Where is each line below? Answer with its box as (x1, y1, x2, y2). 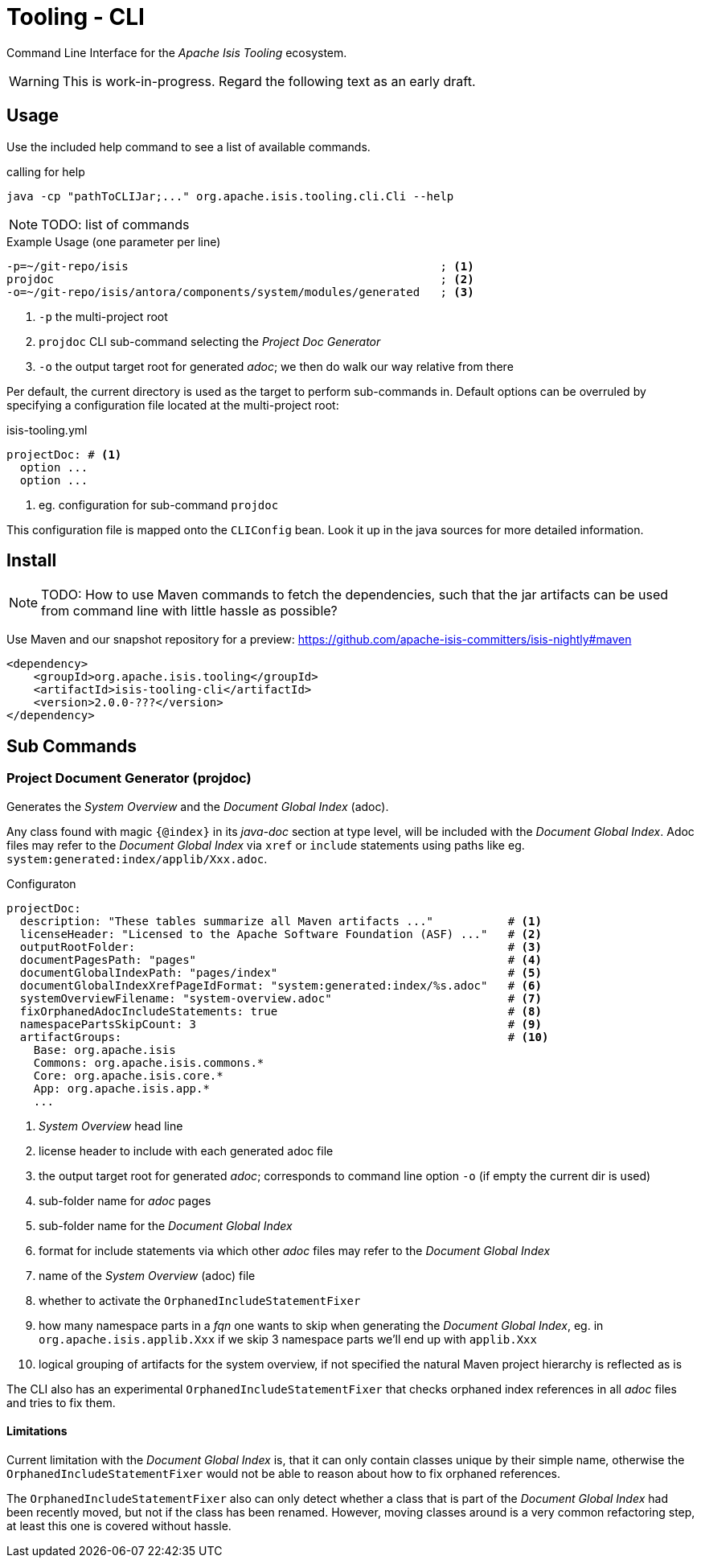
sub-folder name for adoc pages (39, 1193, 211, 1208)
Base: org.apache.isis (33, 1043, 176, 1056)
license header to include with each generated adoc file (39, 1143, 334, 1158)
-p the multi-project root (39, 309, 168, 323)
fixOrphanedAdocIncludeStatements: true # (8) (19, 1004, 542, 1018)
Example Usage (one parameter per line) (6, 234, 221, 249)
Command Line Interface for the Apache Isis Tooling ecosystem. (6, 45, 347, 60)
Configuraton (6, 876, 76, 891)
